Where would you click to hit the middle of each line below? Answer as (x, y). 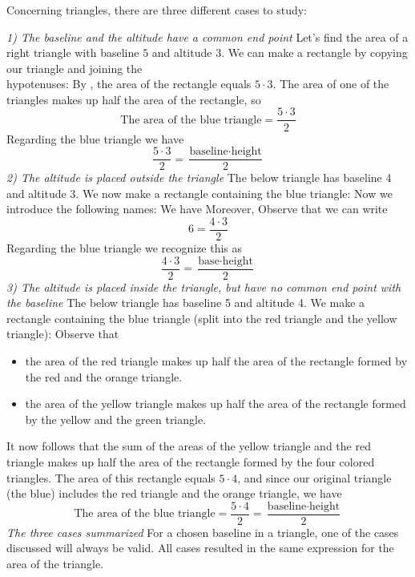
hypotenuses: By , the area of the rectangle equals (129, 84)
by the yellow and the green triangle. (116, 419)
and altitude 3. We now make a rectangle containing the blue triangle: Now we (199, 193)
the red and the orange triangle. (104, 376)
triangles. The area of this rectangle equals (111, 477)
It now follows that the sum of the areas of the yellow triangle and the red (189, 446)
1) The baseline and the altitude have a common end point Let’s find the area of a (207, 36)
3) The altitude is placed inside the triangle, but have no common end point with (204, 286)
